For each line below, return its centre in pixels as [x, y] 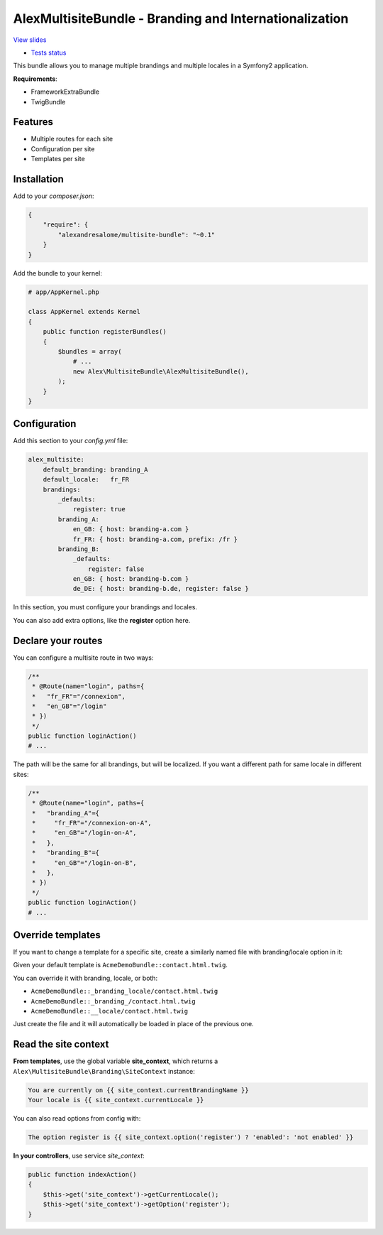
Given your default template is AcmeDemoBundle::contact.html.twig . [121, 965]
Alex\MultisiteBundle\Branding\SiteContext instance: [104, 1071]
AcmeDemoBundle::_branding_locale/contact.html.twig [124, 991]
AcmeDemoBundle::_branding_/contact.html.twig [113, 1001]
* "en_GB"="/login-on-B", [85, 863]
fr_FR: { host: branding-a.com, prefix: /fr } [155, 539]
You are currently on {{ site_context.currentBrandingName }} [138, 1090]
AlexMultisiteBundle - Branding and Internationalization [181, 18]
